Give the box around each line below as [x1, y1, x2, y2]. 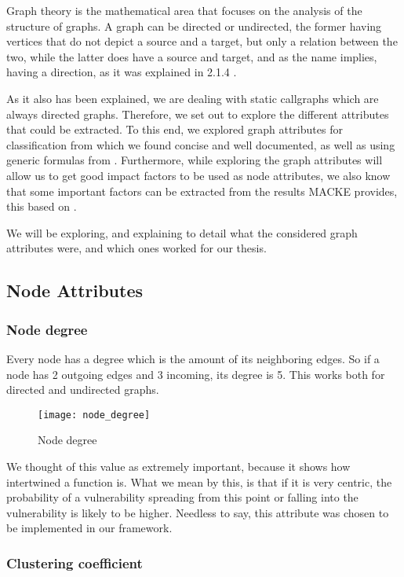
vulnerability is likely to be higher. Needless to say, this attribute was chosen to [6, 504, 389, 520]
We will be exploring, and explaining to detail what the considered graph [6, 224, 358, 241]
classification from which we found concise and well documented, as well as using [6, 136, 395, 153]
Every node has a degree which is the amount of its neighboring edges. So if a [6, 350, 380, 366]
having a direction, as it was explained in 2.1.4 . [6, 64, 237, 80]
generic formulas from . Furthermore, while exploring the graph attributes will [6, 152, 383, 168]
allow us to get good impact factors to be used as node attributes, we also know [6, 167, 391, 183]
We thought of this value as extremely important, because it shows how [6, 458, 351, 474]
